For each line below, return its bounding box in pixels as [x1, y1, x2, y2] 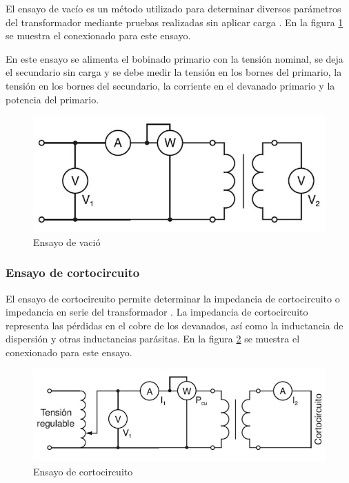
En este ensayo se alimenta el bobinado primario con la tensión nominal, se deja [6, 51, 343, 65]
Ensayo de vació [33, 234, 101, 249]
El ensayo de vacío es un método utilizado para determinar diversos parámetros [6, 1, 341, 15]
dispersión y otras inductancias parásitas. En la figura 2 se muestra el [6, 331, 300, 346]
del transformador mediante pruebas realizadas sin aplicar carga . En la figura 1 [6, 14, 343, 29]
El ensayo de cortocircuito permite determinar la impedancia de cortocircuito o [6, 291, 340, 305]
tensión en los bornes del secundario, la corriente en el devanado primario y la [6, 78, 335, 92]
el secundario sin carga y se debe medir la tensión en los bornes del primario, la [6, 65, 342, 79]
